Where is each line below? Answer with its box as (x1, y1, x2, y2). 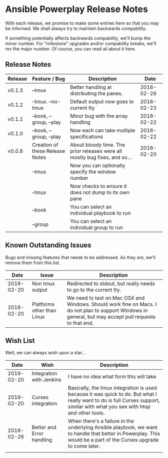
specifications (69, 133, 103, 140)
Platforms (31, 301, 55, 308)
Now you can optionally (69, 162, 125, 169)
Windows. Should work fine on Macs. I (66, 301, 157, 308)
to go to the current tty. (66, 286, 121, 293)
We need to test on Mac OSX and (66, 294, 145, 301)
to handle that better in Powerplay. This (67, 430, 160, 437)
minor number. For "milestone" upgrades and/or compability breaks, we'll (5, 40, 156, 46)
